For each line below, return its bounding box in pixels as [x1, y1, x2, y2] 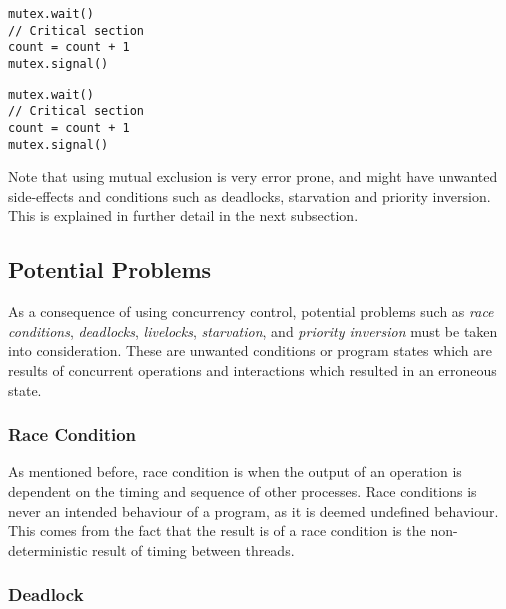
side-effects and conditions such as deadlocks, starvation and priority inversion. [8, 185, 491, 206]
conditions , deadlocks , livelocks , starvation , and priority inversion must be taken [8, 320, 498, 341]
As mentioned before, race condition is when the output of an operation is [8, 461, 462, 482]
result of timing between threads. [92, 539, 295, 560]
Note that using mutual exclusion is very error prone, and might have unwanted [8, 166, 498, 187]
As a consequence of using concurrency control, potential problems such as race [8, 301, 494, 322]
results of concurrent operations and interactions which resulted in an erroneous [8, 360, 497, 381]
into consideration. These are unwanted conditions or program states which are [8, 340, 492, 361]
